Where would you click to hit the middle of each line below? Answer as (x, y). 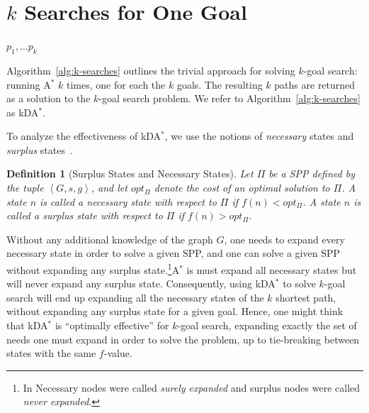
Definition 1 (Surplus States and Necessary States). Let (130, 174)
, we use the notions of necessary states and (259, 136)
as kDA (23, 112)
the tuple (25, 188)
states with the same (51, 353)
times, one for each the (116, 84)
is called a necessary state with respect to (128, 201)
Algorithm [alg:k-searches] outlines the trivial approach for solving (151, 70)
